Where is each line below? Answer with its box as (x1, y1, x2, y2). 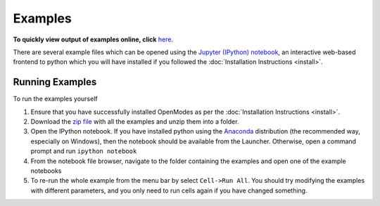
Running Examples (13, 76, 97, 88)
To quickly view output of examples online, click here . (13, 35, 174, 44)
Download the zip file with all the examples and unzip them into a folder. (30, 117, 239, 126)
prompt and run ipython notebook (30, 147, 137, 155)
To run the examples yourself (13, 95, 98, 103)
